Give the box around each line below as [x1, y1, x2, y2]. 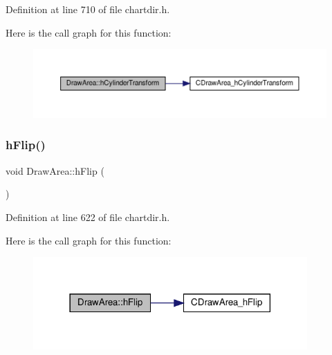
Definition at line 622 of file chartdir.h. [6, 209, 170, 224]
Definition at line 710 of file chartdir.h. [6, 2, 170, 16]
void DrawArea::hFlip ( [6, 163, 104, 177]
